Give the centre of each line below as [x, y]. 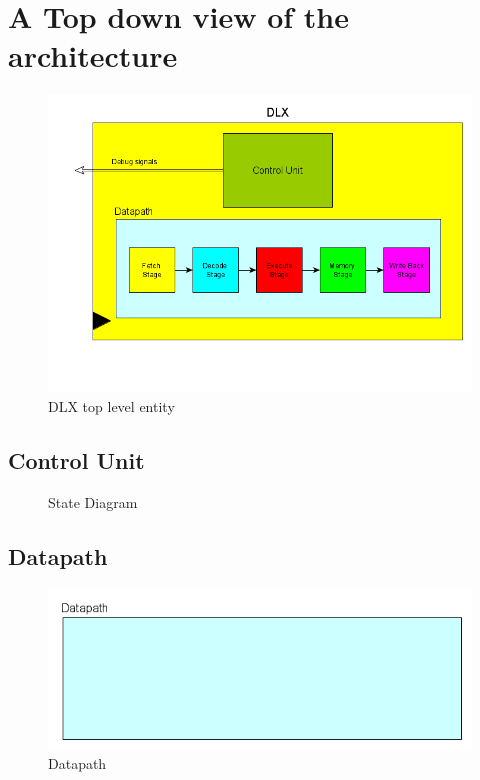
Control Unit [76, 459]
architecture [93, 55]
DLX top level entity [111, 405]
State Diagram [93, 501]
